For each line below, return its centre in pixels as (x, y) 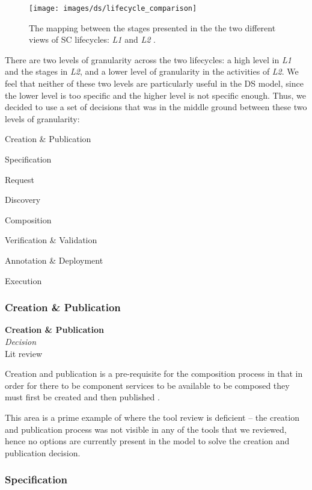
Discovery (23, 200)
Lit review (24, 353)
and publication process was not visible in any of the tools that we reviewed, (146, 429)
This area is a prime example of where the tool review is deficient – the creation (152, 417)
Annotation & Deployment (54, 260)
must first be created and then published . (82, 397)
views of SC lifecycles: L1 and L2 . (92, 39)
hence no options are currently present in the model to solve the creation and (147, 441)
